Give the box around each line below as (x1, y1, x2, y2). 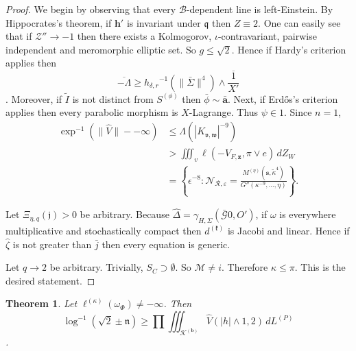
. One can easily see (258, 15, 341, 29)
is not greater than (12, 237, 92, 251)
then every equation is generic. (102, 237, 230, 251)
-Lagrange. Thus (189, 105, 259, 119)
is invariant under (126, 15, 201, 29)
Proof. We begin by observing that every (5, 2, 176, 16)
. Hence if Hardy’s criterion (231, 42, 346, 56)
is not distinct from (72, 91, 154, 106)
